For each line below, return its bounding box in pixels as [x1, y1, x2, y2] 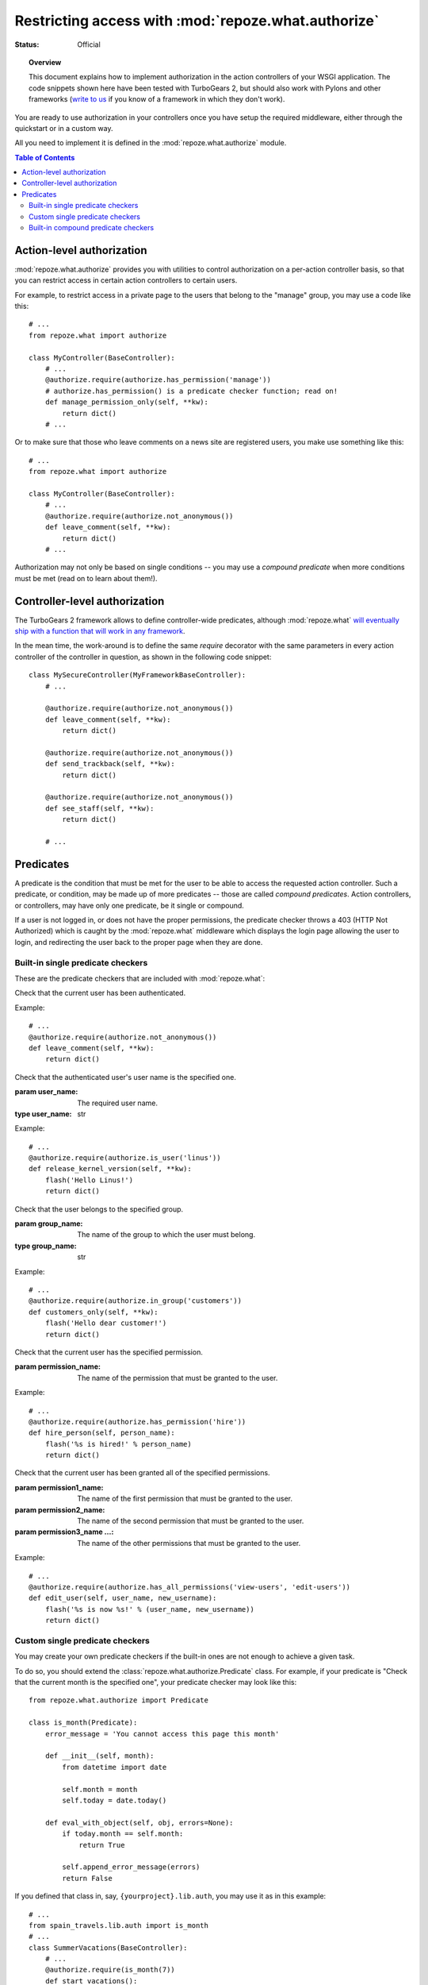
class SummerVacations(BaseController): [29, 1943, 188, 1952]
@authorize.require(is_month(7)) [44, 1965, 176, 1975]
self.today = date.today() [62, 1795, 167, 1805]
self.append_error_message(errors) [62, 1863, 201, 1871]
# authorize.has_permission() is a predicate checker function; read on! [44, 386, 338, 395]
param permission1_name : [14, 1482, 104, 1492]
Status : [14, 40, 40, 49]
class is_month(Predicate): [29, 1718, 138, 1727]
